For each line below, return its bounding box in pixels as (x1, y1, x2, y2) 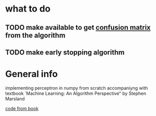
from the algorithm (5, 31, 66, 39)
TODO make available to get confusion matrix (5, 23, 151, 32)
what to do (5, 3, 50, 15)
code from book (5, 105, 39, 111)
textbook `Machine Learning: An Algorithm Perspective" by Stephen (5, 90, 146, 96)
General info (5, 69, 58, 80)
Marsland (5, 95, 25, 101)
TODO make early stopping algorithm (5, 48, 125, 56)
